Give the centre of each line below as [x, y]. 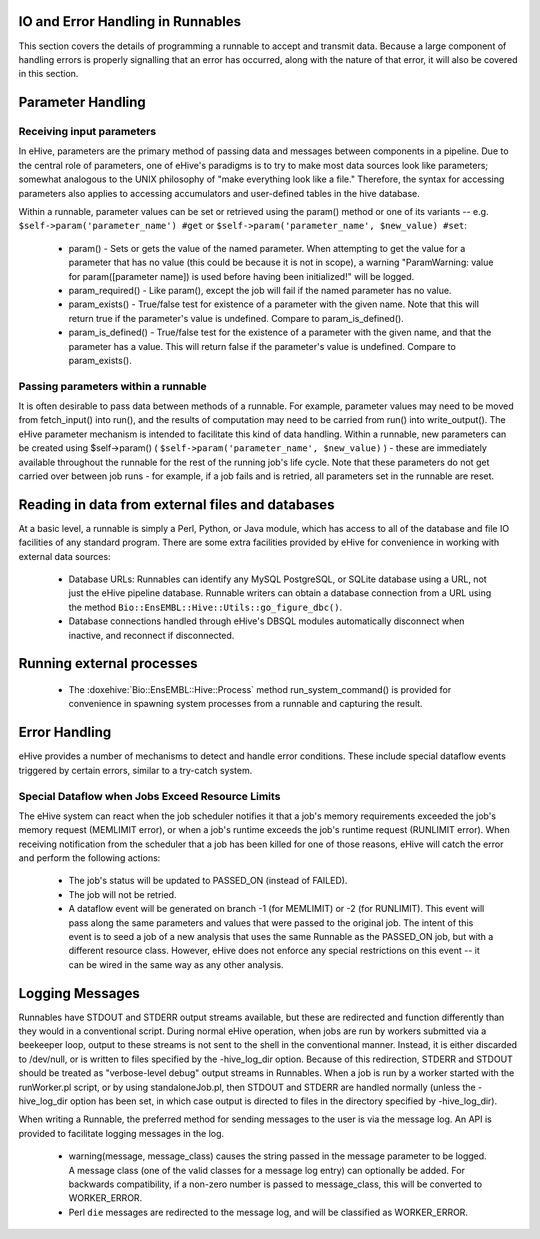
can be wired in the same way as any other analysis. [176, 964]
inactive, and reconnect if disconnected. [151, 635]
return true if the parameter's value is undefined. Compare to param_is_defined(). [236, 318]
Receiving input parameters [87, 132]
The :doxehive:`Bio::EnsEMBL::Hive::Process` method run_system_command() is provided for [260, 690]
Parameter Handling [82, 102]
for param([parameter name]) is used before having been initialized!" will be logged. [241, 276]
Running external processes [108, 663]
